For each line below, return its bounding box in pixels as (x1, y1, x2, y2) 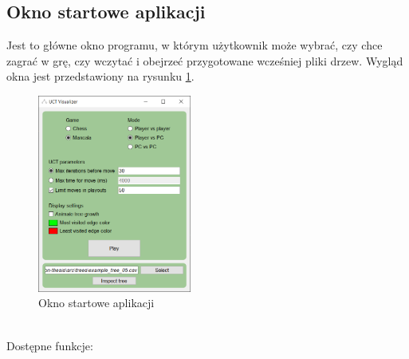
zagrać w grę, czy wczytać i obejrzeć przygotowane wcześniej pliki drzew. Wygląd (6, 52, 403, 69)
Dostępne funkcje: (6, 337, 93, 353)
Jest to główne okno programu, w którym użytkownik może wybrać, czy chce (6, 37, 383, 53)
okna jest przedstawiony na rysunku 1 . (6, 68, 195, 85)
